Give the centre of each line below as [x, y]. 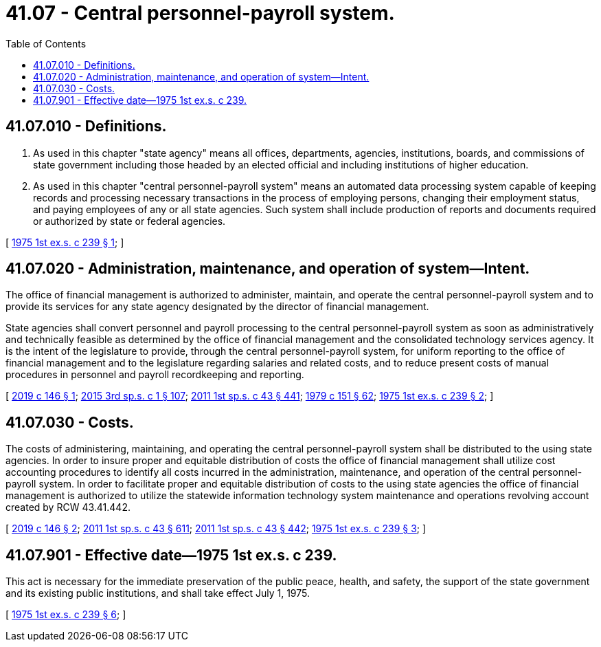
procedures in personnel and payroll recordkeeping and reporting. [155, 375]
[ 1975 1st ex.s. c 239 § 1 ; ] [65, 242]
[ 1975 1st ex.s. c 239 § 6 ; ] [66, 615]
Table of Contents [46, 43]
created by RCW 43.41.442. [68, 507]
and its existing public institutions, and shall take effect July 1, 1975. [158, 593]
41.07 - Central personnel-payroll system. [200, 13]
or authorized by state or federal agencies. [129, 221]
